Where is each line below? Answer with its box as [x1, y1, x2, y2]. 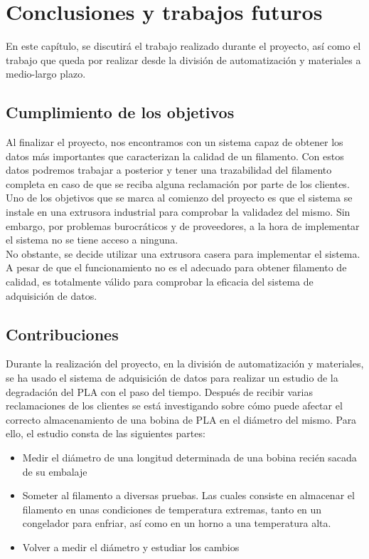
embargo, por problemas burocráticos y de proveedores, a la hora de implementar [6, 218, 360, 233]
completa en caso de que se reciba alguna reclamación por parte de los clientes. [6, 176, 350, 191]
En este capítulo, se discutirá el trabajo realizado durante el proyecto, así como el [6, 38, 361, 53]
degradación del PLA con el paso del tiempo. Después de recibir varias [6, 384, 313, 399]
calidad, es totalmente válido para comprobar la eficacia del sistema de [6, 274, 314, 289]
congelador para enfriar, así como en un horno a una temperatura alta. [22, 516, 331, 531]
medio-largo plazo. [6, 66, 86, 81]
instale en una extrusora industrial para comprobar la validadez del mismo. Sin [6, 204, 351, 219]
